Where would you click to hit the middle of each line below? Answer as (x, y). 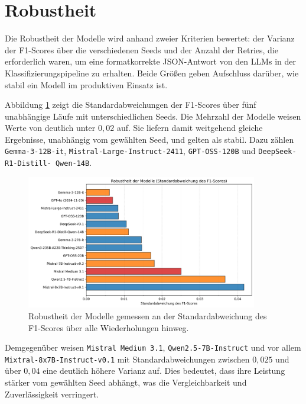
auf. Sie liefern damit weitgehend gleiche (190, 128)
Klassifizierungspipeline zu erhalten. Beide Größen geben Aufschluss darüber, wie (152, 73)
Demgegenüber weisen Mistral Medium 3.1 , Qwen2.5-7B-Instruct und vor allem (153, 347)
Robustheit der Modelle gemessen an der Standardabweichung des (148, 315)
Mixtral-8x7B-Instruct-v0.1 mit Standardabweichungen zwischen (127, 359)
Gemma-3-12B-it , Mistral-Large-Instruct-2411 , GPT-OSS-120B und (130, 151)
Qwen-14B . (74, 163)
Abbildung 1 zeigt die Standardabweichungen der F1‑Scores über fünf (131, 105)
